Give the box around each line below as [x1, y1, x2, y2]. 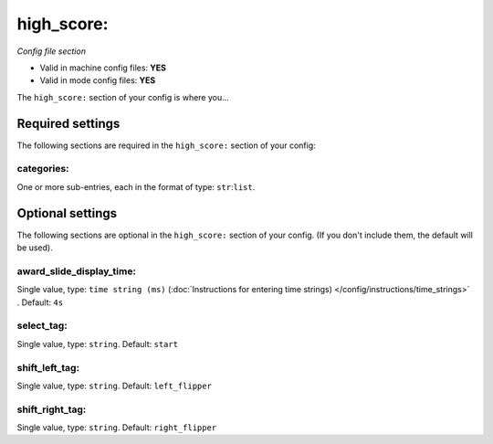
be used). [16, 242, 54, 253]
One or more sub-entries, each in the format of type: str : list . [16, 181, 256, 192]
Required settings [16, 115, 121, 132]
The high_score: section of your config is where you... [16, 91, 230, 102]
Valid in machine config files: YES [39, 62, 167, 73]
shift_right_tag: [16, 403, 87, 416]
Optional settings [16, 206, 118, 221]
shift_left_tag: [16, 361, 80, 374]
